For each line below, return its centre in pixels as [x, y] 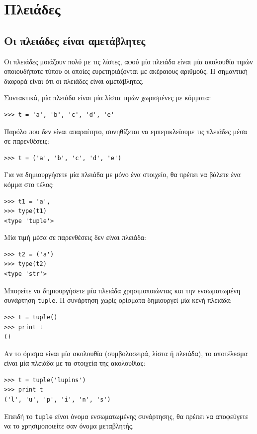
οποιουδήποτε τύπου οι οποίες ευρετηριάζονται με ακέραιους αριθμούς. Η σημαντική [126, 71]
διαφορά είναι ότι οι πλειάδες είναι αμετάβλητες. [74, 81]
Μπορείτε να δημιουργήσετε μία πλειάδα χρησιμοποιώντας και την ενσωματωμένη [122, 290]
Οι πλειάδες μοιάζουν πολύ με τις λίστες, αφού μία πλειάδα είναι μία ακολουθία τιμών [128, 61]
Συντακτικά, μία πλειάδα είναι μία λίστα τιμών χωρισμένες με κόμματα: [108, 98]
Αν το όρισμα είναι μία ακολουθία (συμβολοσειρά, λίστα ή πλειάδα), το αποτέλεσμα [126, 353]
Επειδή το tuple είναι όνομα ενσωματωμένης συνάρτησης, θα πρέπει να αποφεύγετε [126, 416]
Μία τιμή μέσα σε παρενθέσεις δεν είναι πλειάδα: [75, 237]
